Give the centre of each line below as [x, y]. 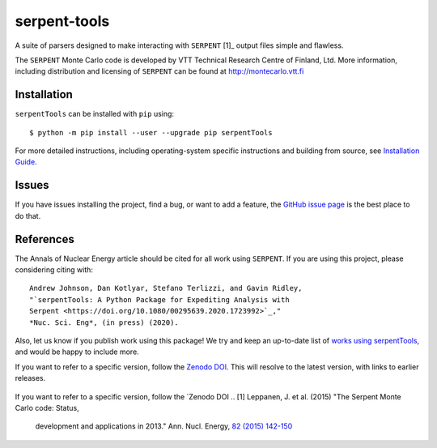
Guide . [26, 162]
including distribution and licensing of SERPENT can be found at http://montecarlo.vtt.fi [159, 71]
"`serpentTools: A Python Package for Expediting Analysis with [160, 299]
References [45, 239]
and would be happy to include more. [77, 352]
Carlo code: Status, [47, 407]
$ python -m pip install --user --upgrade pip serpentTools [151, 132]
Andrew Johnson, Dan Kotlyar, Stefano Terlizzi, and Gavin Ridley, [166, 288]
